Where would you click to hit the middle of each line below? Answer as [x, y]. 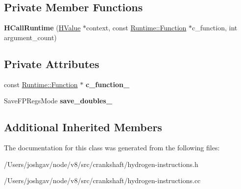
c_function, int [215, 28]
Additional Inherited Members [83, 127]
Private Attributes [52, 63]
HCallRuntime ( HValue [42, 28]
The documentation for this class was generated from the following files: [112, 147]
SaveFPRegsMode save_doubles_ [58, 101]
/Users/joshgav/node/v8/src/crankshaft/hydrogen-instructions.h [101, 164]
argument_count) [30, 37]
